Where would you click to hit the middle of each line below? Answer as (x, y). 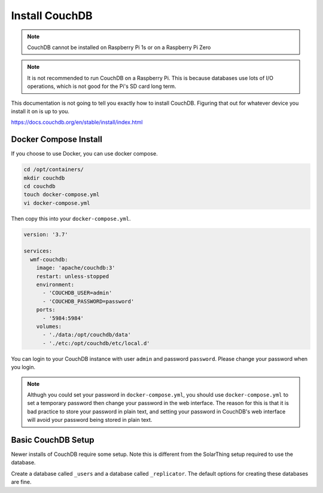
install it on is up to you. (40, 111)
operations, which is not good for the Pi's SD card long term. (102, 86)
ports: (46, 310)
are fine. (22, 482)
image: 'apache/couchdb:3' (76, 268)
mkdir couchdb (44, 178)
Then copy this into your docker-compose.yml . (71, 218)
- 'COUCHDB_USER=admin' (77, 293)
